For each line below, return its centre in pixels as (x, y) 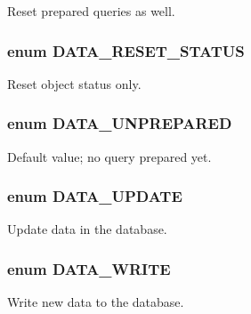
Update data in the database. (87, 229)
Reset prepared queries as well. (91, 11)
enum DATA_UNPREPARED (120, 123)
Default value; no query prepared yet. (109, 156)
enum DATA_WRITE (89, 268)
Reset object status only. (74, 83)
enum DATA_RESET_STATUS (126, 50)
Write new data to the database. (96, 302)
